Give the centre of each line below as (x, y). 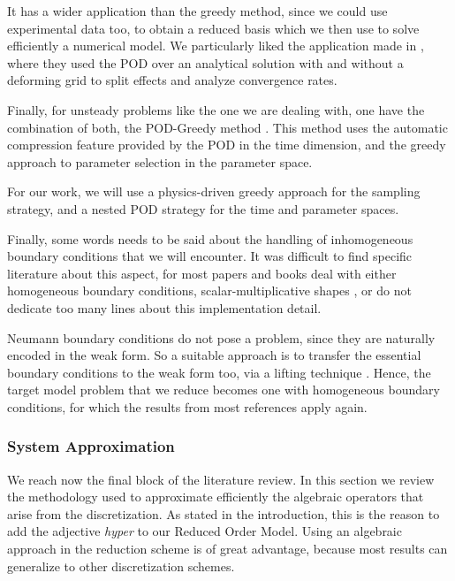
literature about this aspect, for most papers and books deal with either (202, 273)
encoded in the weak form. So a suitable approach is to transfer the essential (214, 355)
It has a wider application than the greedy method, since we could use (197, 11)
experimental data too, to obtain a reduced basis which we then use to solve (213, 28)
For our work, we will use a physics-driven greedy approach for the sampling (214, 191)
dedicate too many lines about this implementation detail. (164, 307)
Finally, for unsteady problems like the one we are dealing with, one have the (216, 109)
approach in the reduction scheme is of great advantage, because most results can (227, 549)
